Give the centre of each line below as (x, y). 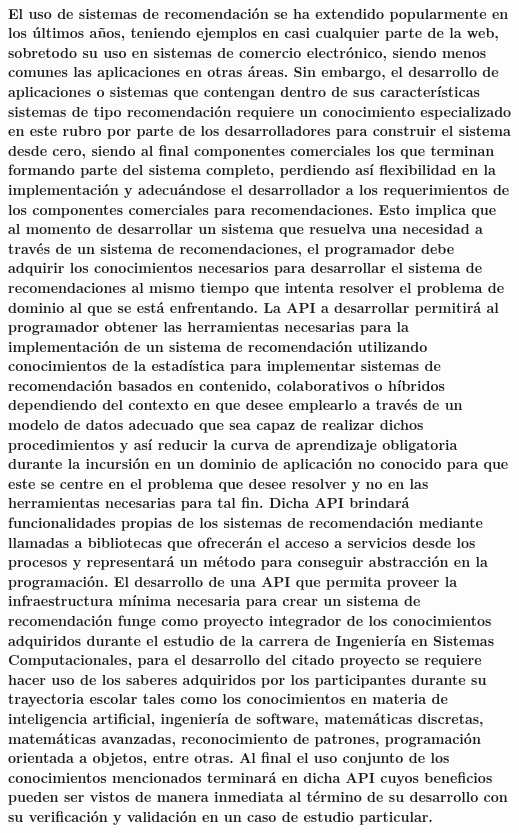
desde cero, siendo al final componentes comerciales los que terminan (251, 149)
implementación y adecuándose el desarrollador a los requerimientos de (259, 188)
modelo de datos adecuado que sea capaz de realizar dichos (216, 424)
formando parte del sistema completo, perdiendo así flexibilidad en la (252, 169)
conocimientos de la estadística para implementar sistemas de (224, 365)
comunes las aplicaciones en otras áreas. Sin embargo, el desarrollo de (253, 71)
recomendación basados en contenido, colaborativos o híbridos (226, 384)
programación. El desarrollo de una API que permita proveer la (233, 580)
